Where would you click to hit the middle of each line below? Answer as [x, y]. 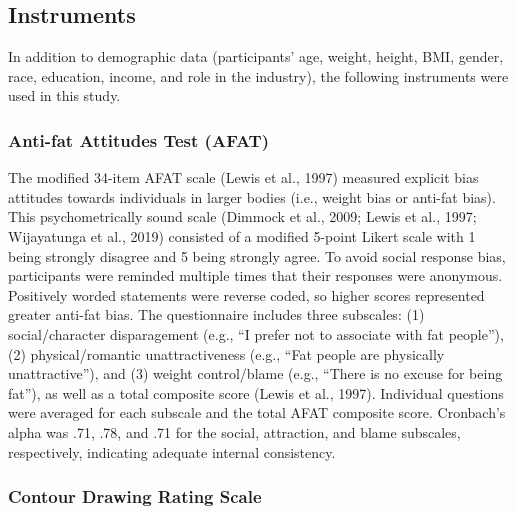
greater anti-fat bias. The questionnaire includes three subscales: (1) [216, 314]
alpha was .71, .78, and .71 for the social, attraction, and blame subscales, [234, 431]
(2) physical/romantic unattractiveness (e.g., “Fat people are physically [226, 353]
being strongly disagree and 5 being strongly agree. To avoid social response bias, [257, 255]
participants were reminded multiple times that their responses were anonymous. [255, 275]
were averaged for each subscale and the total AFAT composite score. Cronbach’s [257, 412]
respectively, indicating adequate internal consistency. [172, 451]
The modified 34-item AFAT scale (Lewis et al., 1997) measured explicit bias [243, 177]
